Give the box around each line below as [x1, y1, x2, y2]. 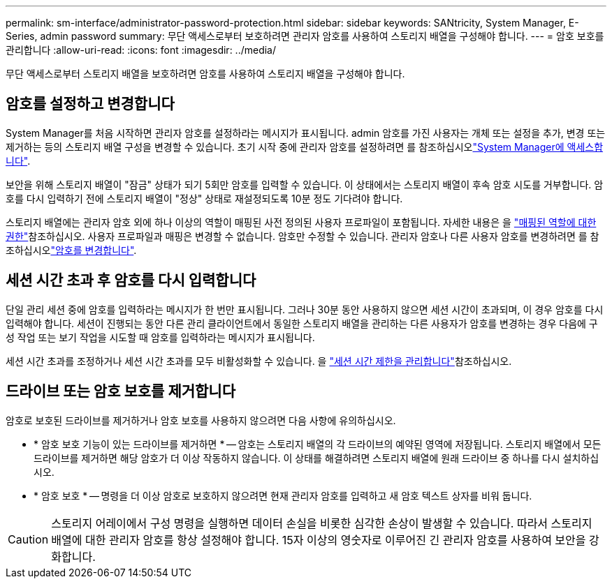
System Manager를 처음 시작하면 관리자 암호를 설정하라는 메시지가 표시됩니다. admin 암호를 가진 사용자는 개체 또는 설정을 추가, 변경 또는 [6, 126, 606, 139]
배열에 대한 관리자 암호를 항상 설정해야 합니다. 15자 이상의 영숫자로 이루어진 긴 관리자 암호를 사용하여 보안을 [51, 532, 586, 547]
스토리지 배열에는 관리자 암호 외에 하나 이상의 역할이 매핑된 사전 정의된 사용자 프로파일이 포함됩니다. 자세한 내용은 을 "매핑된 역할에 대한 [6, 216, 597, 228]
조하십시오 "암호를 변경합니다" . [6, 244, 137, 256]
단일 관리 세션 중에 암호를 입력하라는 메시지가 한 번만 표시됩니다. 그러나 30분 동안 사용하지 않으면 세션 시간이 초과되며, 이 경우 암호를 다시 [6, 303, 604, 315]
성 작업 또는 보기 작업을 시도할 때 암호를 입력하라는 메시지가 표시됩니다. [6, 331, 315, 343]
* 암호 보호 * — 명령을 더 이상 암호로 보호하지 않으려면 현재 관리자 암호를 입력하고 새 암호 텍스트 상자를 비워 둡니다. [34, 489, 532, 502]
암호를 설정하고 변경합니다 [6, 95, 175, 113]
